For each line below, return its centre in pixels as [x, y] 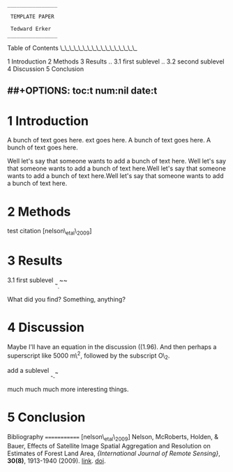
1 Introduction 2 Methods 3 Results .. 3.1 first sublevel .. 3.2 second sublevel [116, 61]
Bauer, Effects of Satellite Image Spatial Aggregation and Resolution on [109, 445]
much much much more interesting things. [68, 390]
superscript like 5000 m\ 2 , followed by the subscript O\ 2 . [89, 355]
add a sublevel [28, 371]
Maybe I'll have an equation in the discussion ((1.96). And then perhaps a [112, 346]
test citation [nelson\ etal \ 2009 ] [50, 232]
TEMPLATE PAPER [32, 17]
